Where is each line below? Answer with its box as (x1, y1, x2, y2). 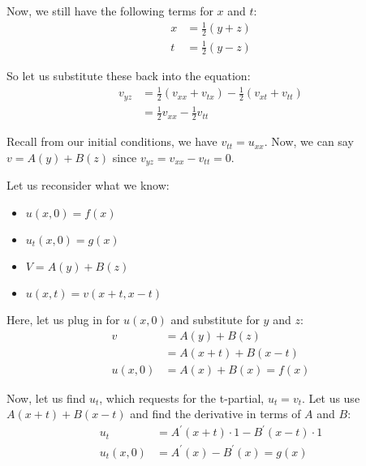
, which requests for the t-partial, (99, 389, 265, 406)
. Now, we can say (264, 133, 354, 150)
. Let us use (302, 389, 360, 406)
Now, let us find (6, 389, 86, 406)
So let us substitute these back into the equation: (6, 67, 251, 84)
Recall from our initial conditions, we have (6, 133, 217, 150)
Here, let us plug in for (6, 310, 120, 327)
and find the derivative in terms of (130, 405, 301, 422)
